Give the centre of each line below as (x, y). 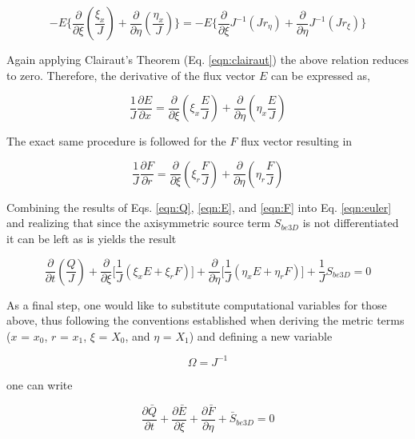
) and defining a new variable (261, 335)
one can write (40, 384)
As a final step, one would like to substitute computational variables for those (197, 304)
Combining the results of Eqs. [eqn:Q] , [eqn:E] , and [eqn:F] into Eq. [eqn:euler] (199, 207)
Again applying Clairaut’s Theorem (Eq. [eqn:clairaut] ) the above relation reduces (208, 59)
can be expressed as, (320, 75)
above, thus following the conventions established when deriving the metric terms (206, 320)
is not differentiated (351, 223)
